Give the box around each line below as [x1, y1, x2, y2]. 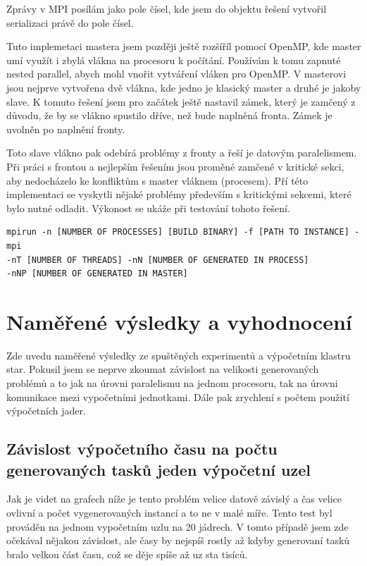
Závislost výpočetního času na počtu [6, 438, 278, 460]
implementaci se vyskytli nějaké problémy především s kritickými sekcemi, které [6, 187, 352, 202]
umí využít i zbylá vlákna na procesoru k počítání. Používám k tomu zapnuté [6, 52, 341, 67]
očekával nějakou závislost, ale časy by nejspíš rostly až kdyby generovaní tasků [6, 533, 350, 548]
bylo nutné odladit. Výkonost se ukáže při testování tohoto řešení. [6, 200, 290, 215]
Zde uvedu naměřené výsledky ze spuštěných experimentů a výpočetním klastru [6, 347, 351, 362]
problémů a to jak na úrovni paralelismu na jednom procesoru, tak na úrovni [6, 376, 338, 390]
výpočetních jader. [6, 403, 86, 418]
